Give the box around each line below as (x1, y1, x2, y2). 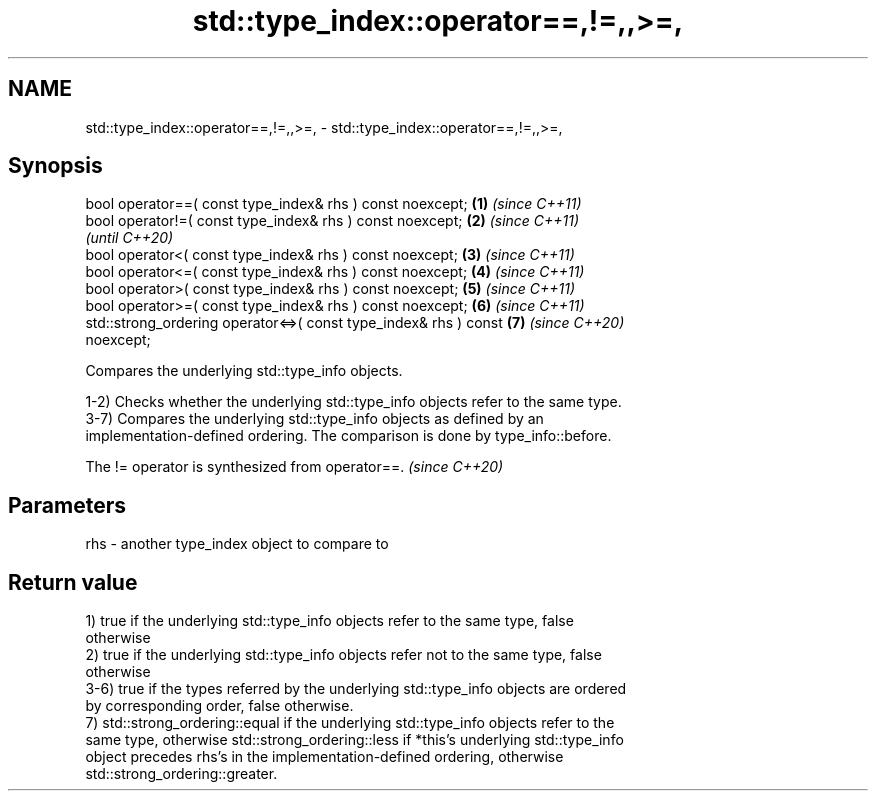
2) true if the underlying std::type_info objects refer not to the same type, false (85, 646, 602, 664)
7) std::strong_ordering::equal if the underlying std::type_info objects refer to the (85, 714, 615, 732)
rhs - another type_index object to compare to (85, 535, 389, 553)
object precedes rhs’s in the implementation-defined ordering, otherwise (85, 748, 564, 766)
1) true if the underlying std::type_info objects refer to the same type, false (85, 612, 574, 630)
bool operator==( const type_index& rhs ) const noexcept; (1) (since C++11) (85, 195, 582, 213)
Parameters (8, 492, 126, 518)
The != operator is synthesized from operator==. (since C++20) (85, 458, 504, 476)
